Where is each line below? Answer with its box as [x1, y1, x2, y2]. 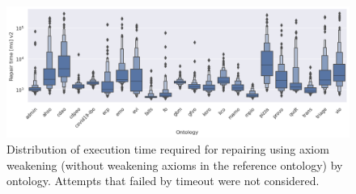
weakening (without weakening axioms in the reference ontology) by [6, 156, 343, 173]
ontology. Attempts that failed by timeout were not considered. [6, 172, 320, 189]
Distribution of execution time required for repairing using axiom [6, 140, 329, 157]
